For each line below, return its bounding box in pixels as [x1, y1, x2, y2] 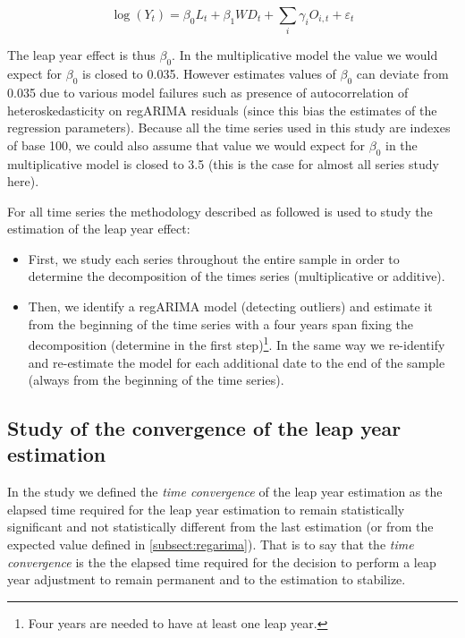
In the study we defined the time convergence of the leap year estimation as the [7, 482, 443, 501]
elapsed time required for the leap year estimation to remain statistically [7, 499, 405, 518]
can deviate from [356, 64, 449, 83]
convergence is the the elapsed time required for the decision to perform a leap [7, 552, 436, 571]
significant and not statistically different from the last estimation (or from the [7, 517, 434, 536]
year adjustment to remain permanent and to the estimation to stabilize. [7, 570, 406, 589]
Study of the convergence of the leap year [7, 414, 402, 442]
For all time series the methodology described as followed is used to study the [7, 201, 433, 220]
